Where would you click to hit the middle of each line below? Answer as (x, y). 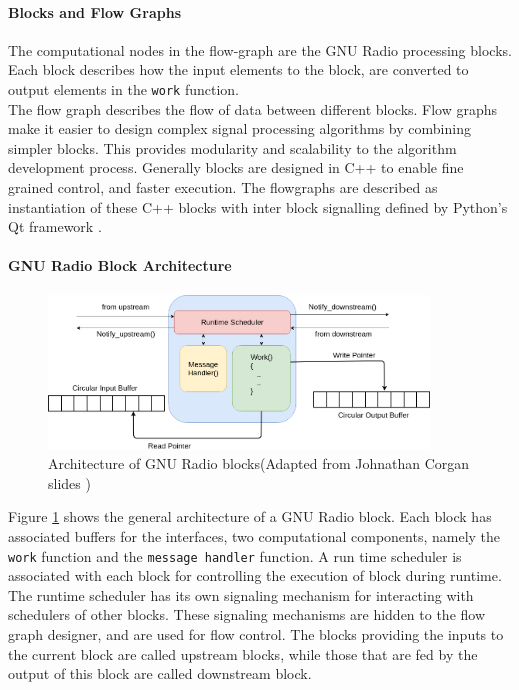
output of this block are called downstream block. (160, 673)
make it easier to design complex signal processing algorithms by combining (239, 128)
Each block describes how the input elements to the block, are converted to (238, 69)
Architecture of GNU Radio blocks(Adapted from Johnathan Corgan (259, 463)
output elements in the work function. (123, 88)
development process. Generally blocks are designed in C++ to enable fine (236, 167)
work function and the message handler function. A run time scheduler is (235, 555)
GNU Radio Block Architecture (120, 265)
